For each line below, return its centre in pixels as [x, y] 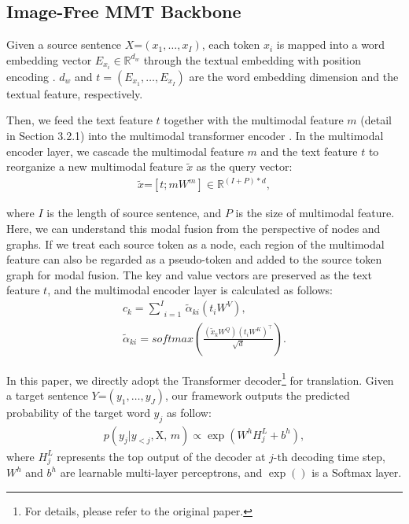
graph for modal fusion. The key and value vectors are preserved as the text [189, 274]
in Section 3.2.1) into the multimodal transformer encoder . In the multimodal [195, 136]
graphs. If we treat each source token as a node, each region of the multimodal [195, 244]
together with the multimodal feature [254, 120]
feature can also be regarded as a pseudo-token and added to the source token [194, 259]
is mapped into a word [331, 44]
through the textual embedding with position [252, 59]
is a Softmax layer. [357, 472]
